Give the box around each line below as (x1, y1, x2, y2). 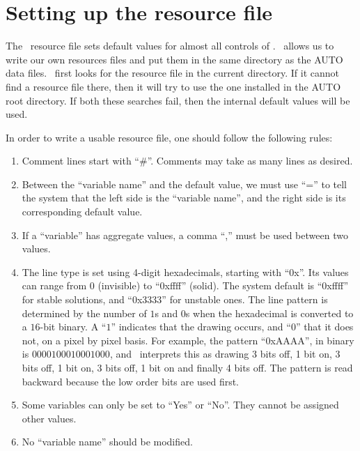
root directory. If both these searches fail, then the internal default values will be (6, 93, 350, 107)
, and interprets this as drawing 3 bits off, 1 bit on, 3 (109, 346, 341, 361)
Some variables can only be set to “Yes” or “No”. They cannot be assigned (22, 397, 339, 412)
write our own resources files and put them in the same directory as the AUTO (6, 52, 343, 66)
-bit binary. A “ (40, 319, 107, 334)
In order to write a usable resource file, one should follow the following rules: (6, 130, 333, 144)
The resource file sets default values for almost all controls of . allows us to (6, 38, 334, 53)
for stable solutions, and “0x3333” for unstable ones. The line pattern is (22, 292, 328, 307)
